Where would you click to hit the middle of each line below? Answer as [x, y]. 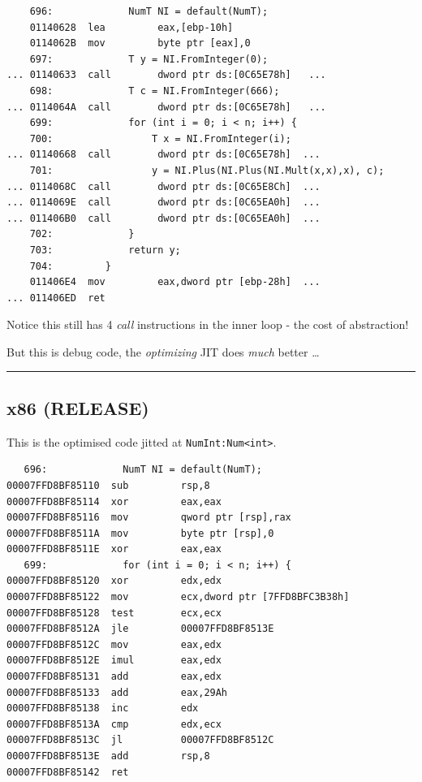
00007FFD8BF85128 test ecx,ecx [114, 613]
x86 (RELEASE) [78, 407]
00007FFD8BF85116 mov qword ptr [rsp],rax [149, 518]
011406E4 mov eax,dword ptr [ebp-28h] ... [175, 282]
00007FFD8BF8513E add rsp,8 [108, 756]
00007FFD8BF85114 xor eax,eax [114, 501]
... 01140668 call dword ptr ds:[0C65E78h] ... [164, 155]
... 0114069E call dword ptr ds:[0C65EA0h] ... [164, 203]
